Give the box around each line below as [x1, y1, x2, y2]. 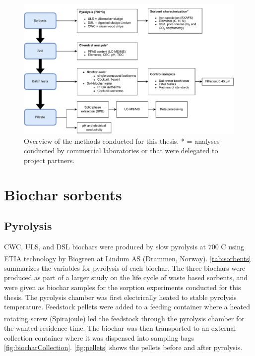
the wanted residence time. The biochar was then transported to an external [4, 323, 236, 333]
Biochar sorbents [4, 184, 122, 204]
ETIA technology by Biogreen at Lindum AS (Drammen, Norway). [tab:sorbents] [4, 253, 251, 263]
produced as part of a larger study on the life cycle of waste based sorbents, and [4, 272, 248, 283]
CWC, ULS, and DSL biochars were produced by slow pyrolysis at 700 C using [4, 241, 245, 252]
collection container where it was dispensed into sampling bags [4, 332, 194, 343]
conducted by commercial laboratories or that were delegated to [24, 145, 218, 156]
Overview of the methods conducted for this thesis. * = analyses [24, 135, 220, 146]
